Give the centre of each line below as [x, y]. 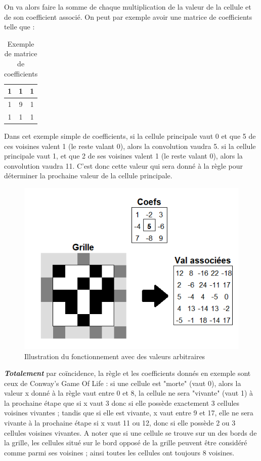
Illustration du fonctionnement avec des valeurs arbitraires [115, 356]
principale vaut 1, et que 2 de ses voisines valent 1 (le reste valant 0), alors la [123, 156]
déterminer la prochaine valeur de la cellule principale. [88, 176]
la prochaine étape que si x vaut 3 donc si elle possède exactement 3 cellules [122, 402]
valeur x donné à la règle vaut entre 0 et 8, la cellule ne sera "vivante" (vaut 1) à [129, 393]
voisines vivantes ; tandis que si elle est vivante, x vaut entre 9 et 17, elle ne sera [129, 413]
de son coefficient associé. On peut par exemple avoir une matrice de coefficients [128, 16]
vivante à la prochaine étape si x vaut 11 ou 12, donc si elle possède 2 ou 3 [120, 423]
